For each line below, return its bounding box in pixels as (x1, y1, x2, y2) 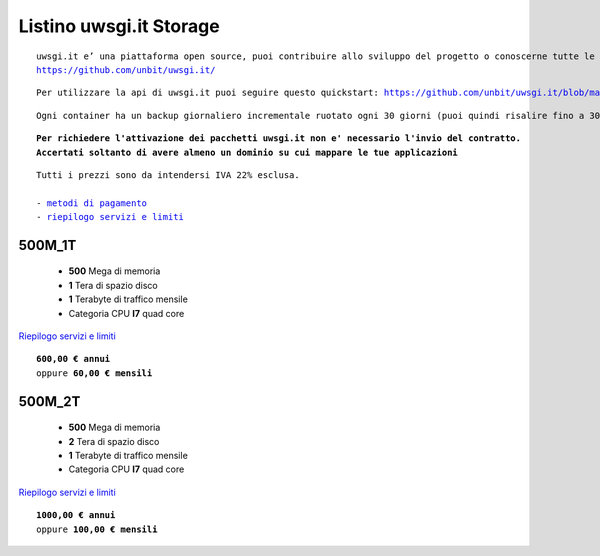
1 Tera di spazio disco (68, 279, 159, 291)
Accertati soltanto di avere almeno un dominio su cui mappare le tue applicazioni (36, 146, 459, 158)
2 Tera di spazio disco (68, 435, 160, 447)
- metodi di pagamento (36, 197, 148, 209)
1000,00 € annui (36, 510, 116, 521)
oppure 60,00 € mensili (36, 367, 153, 379)
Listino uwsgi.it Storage (18, 15, 220, 37)
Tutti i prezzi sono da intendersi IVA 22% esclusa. (36, 169, 300, 180)
